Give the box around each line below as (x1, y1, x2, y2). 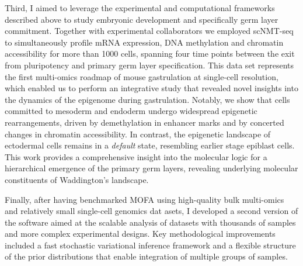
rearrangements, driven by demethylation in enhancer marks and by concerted (5, 116, 284, 128)
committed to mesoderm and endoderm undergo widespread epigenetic (5, 105, 257, 117)
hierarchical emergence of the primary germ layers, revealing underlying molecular (5, 162, 298, 174)
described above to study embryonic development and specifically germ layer (5, 13, 278, 25)
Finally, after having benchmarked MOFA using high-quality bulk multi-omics (5, 193, 284, 205)
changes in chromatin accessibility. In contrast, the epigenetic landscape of (5, 127, 271, 140)
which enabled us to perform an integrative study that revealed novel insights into (5, 82, 298, 94)
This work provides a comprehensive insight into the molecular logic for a (5, 150, 267, 163)
